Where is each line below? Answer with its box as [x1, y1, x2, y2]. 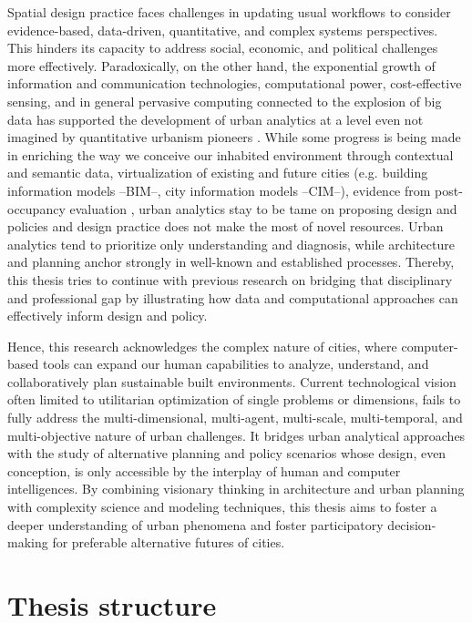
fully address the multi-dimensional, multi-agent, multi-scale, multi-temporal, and [7, 408, 463, 427]
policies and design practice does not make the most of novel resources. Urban [7, 217, 444, 236]
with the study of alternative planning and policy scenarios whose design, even [7, 444, 446, 463]
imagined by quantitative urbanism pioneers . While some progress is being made [7, 128, 461, 147]
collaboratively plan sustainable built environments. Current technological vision [7, 372, 457, 391]
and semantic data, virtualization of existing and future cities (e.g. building [7, 163, 428, 182]
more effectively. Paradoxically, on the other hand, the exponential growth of [7, 56, 436, 75]
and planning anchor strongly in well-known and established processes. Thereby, [7, 252, 455, 271]
